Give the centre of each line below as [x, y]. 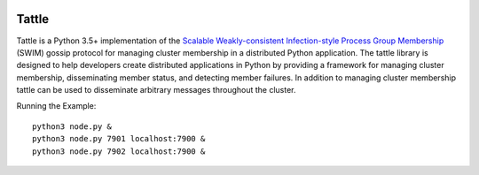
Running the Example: [56, 106]
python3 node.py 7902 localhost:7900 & [119, 151]
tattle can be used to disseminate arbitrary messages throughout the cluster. [156, 90]
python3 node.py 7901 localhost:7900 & [119, 139]
